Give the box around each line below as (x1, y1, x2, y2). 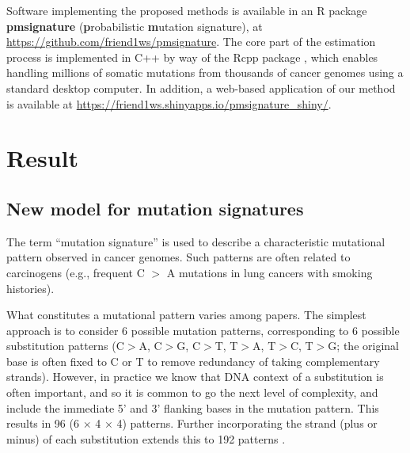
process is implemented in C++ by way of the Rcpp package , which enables (6, 48, 378, 65)
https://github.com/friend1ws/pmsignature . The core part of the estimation (6, 33, 376, 50)
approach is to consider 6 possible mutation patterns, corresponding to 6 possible (6, 322, 400, 338)
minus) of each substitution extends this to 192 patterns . (6, 430, 286, 447)
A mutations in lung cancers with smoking (166, 264, 373, 280)
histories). (6, 280, 55, 296)
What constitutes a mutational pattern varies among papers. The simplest (6, 306, 366, 323)
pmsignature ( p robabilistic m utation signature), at (6, 17, 263, 34)
